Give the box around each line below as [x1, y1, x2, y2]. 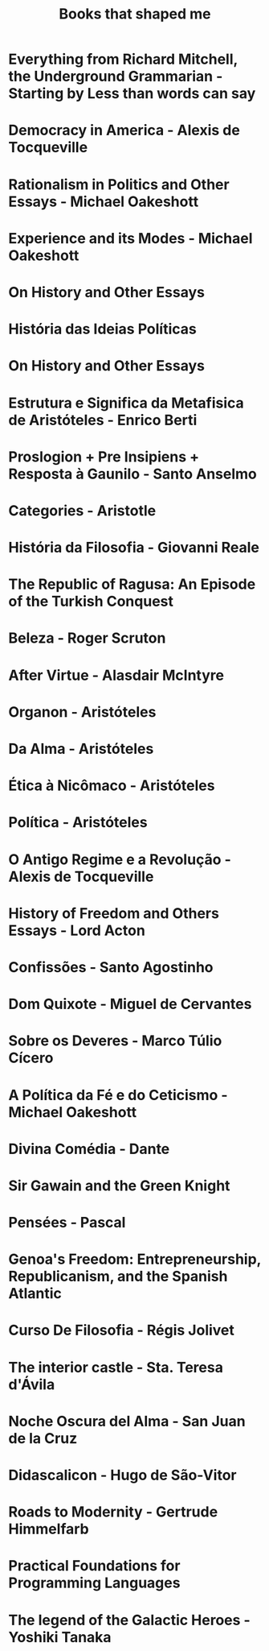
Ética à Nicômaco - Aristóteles [8, 776, 215, 795]
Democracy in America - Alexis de [8, 122, 241, 139]
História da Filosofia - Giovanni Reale [8, 539, 259, 557]
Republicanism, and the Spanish [8, 1268, 228, 1285]
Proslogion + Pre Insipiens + [8, 448, 200, 466]
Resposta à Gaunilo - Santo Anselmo [8, 465, 257, 483]
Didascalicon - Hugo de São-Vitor [8, 1467, 237, 1484]
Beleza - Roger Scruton [8, 629, 166, 648]
